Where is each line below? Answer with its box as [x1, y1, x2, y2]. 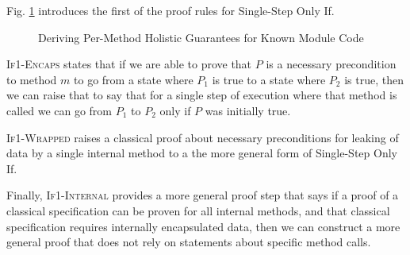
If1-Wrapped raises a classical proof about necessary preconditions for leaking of [6, 129, 399, 145]
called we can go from [6, 102, 113, 118]
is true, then [344, 71, 404, 87]
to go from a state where [74, 71, 194, 87]
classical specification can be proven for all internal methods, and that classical [6, 202, 390, 218]
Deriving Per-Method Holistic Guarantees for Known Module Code [38, 29, 364, 45]
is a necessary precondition [266, 56, 397, 72]
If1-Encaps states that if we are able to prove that [6, 56, 252, 72]
